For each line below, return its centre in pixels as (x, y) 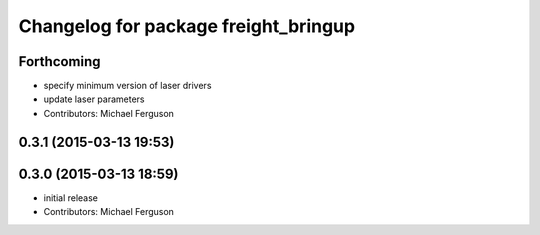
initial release (71, 197)
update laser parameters (94, 99)
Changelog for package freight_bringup (186, 26)
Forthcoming (59, 61)
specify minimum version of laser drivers (127, 86)
